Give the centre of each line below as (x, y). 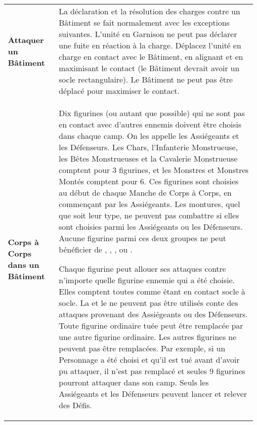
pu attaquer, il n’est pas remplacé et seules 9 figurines (152, 371)
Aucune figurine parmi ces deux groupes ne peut (143, 238)
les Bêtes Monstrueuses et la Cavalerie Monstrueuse (148, 158)
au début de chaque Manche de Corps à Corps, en (145, 192)
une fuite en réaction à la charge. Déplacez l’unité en (150, 45)
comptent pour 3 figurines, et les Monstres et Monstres (154, 170)
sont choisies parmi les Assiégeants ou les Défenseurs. (151, 227)
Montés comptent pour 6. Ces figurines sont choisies (149, 181)
